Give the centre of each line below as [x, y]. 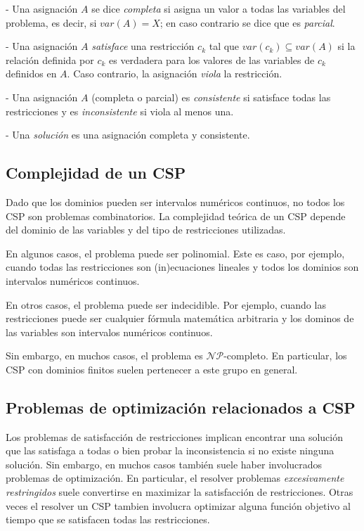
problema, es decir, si [51, 22]
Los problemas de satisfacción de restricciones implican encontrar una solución [175, 436]
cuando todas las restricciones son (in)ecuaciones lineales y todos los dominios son [182, 267]
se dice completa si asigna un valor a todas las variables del [219, 8]
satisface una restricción [143, 46]
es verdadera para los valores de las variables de [212, 59]
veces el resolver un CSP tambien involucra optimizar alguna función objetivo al [178, 505]
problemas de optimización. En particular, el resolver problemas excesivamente [175, 478]
